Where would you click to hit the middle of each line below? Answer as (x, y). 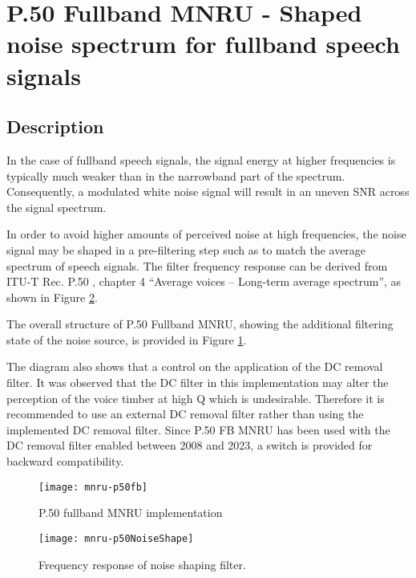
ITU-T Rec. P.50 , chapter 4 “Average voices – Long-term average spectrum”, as (204, 281)
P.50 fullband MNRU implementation (131, 513)
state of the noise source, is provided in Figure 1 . (127, 339)
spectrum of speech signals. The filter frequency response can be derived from (197, 265)
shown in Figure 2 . (52, 297)
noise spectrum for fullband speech (203, 44)
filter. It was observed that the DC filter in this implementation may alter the (198, 383)
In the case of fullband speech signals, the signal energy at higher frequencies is (201, 159)
